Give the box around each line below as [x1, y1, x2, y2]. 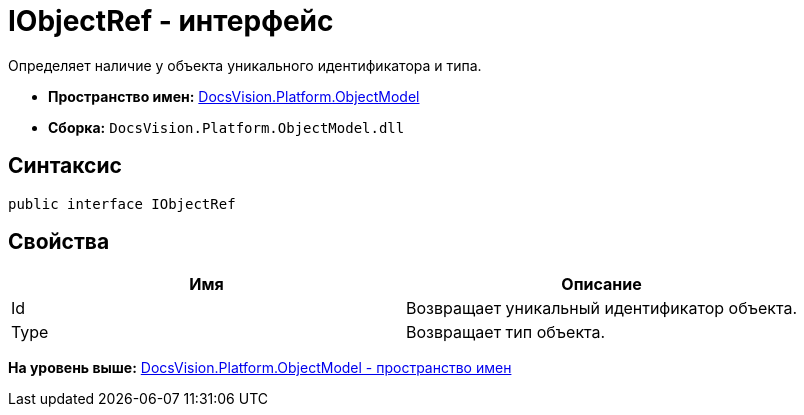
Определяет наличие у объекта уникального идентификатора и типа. [8, 56, 482, 74]
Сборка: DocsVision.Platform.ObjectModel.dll [48, 118, 405, 136]
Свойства [8, 229, 110, 255]
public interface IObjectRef [8, 195, 236, 212]
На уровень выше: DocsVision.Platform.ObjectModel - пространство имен [8, 359, 512, 377]
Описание [561, 274, 642, 295]
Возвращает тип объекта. [406, 322, 606, 343]
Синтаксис [8, 153, 122, 179]
